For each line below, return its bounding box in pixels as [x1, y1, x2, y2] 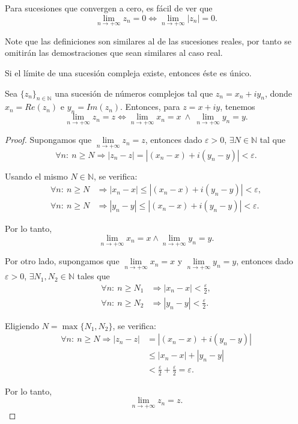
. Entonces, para [120, 100, 180, 113]
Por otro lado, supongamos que [5, 255, 120, 267]
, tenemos [220, 100, 255, 113]
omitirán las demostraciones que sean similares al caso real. [5, 46, 223, 59]
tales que [77, 270, 110, 282]
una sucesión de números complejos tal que [55, 86, 213, 99]
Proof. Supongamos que [5, 133, 92, 146]
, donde [264, 86, 293, 99]
